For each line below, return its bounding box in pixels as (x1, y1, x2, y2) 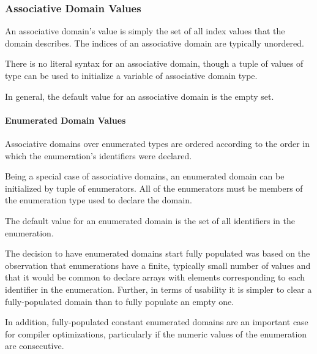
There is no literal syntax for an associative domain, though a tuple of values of (5, 57, 304, 70)
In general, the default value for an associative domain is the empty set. (5, 89, 274, 102)
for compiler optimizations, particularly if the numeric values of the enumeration (5, 327, 307, 340)
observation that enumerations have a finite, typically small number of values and (5, 258, 311, 271)
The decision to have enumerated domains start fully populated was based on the (5, 247, 310, 260)
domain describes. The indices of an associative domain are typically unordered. (5, 36, 304, 49)
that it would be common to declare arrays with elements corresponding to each (5, 271, 305, 284)
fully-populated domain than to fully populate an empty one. (5, 295, 234, 307)
